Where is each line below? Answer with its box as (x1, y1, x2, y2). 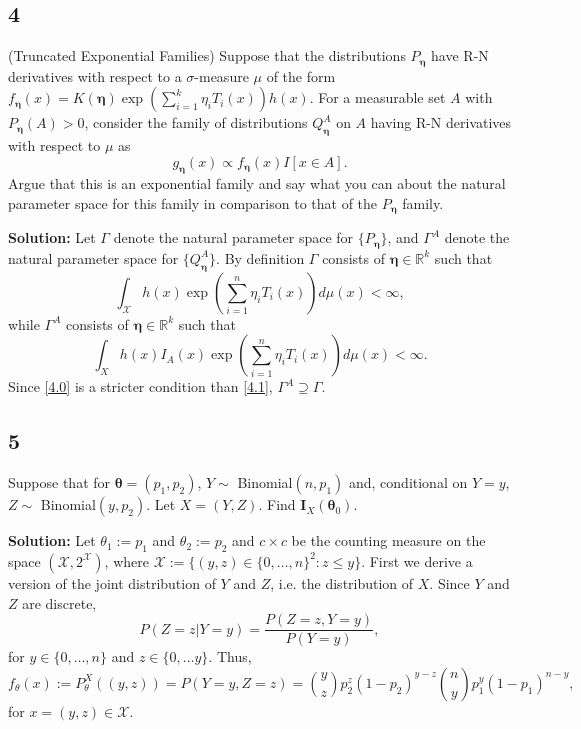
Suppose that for (8, 472, 111, 493)
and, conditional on (348, 472, 468, 493)
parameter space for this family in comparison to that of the (8, 193, 378, 214)
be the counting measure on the (291, 530, 486, 551)
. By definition (216, 247, 305, 268)
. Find (258, 494, 296, 515)
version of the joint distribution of (8, 572, 216, 593)
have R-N (431, 45, 489, 66)
